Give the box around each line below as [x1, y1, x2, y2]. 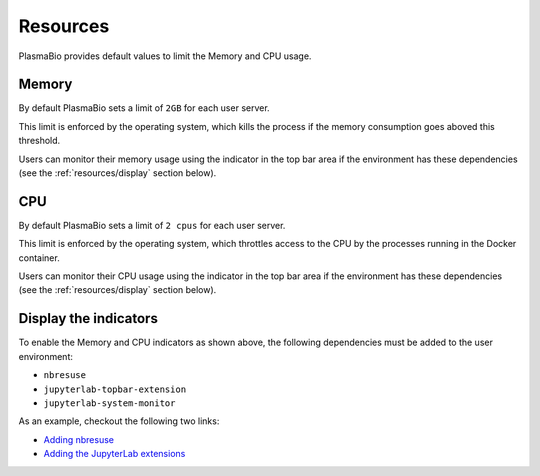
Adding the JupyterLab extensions [43, 448, 186, 460]
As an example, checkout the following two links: [18, 415, 220, 427]
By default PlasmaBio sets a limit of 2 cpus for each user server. [18, 219, 286, 231]
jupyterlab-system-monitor [43, 397, 176, 409]
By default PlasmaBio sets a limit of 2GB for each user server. [18, 102, 270, 114]
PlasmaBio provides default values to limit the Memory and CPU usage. [18, 50, 312, 62]
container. [18, 251, 60, 264]
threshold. [18, 135, 61, 147]
